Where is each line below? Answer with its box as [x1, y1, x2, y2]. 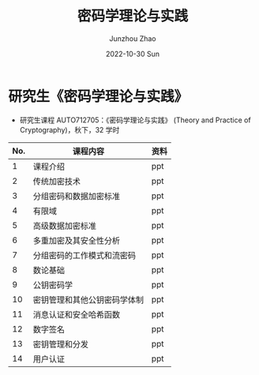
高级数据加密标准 [32, 220, 97, 231]
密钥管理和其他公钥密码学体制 [32, 294, 145, 305]
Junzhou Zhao [109, 33, 156, 43]
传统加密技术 [32, 175, 81, 186]
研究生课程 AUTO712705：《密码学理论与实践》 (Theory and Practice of [19, 115, 251, 125]
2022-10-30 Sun [105, 49, 160, 58]
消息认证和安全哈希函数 [32, 309, 121, 320]
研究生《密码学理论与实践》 [8, 88, 189, 105]
